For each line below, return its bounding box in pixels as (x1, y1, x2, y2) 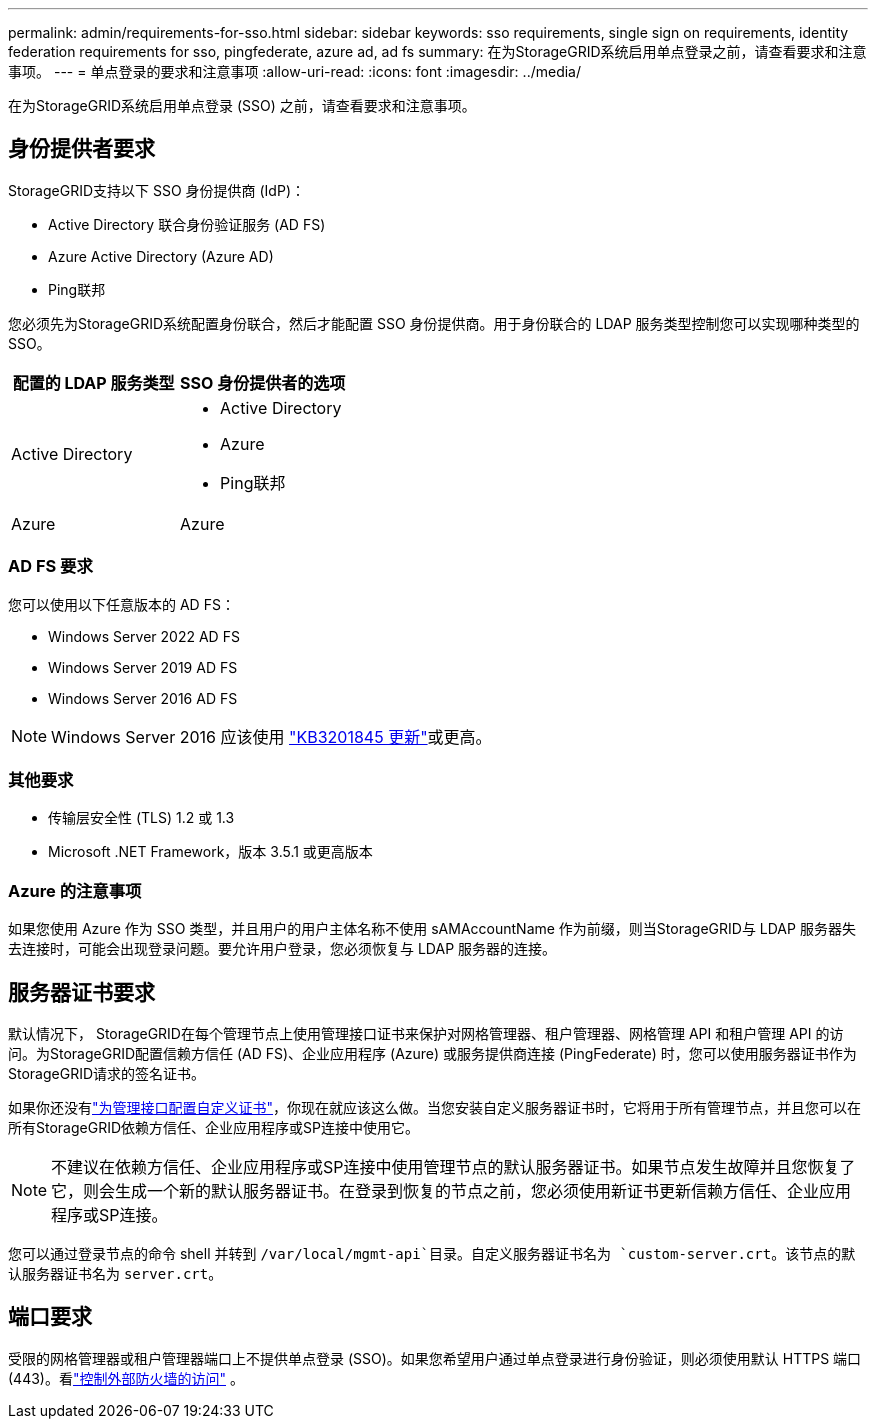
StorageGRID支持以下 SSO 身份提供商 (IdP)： (8, 181, 305, 199)
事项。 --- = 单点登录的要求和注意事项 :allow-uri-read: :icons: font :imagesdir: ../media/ (8, 63, 582, 80)
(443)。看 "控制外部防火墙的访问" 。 (8, 1369, 244, 1387)
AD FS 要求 (8, 556, 93, 577)
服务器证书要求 (8, 979, 155, 1005)
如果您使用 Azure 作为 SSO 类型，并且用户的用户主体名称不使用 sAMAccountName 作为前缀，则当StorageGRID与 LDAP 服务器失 (8, 920, 856, 938)
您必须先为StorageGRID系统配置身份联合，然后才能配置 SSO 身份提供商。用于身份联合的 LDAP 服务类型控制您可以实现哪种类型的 (8, 314, 860, 332)
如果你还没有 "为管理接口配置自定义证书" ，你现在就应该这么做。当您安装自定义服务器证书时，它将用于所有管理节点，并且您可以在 (8, 1098, 862, 1116)
